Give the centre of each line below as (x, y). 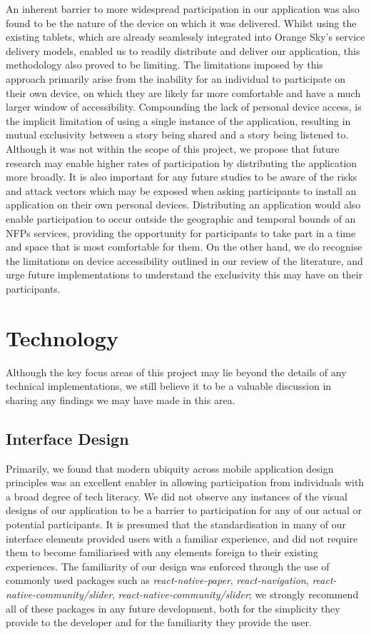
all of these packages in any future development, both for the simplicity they (173, 608)
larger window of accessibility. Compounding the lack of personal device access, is (184, 107)
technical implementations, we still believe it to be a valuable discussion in (169, 386)
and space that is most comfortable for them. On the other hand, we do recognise (184, 247)
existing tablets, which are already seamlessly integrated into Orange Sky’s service (185, 37)
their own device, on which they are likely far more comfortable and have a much (183, 92)
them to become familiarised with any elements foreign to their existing (162, 552)
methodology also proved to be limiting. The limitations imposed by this (164, 65)
